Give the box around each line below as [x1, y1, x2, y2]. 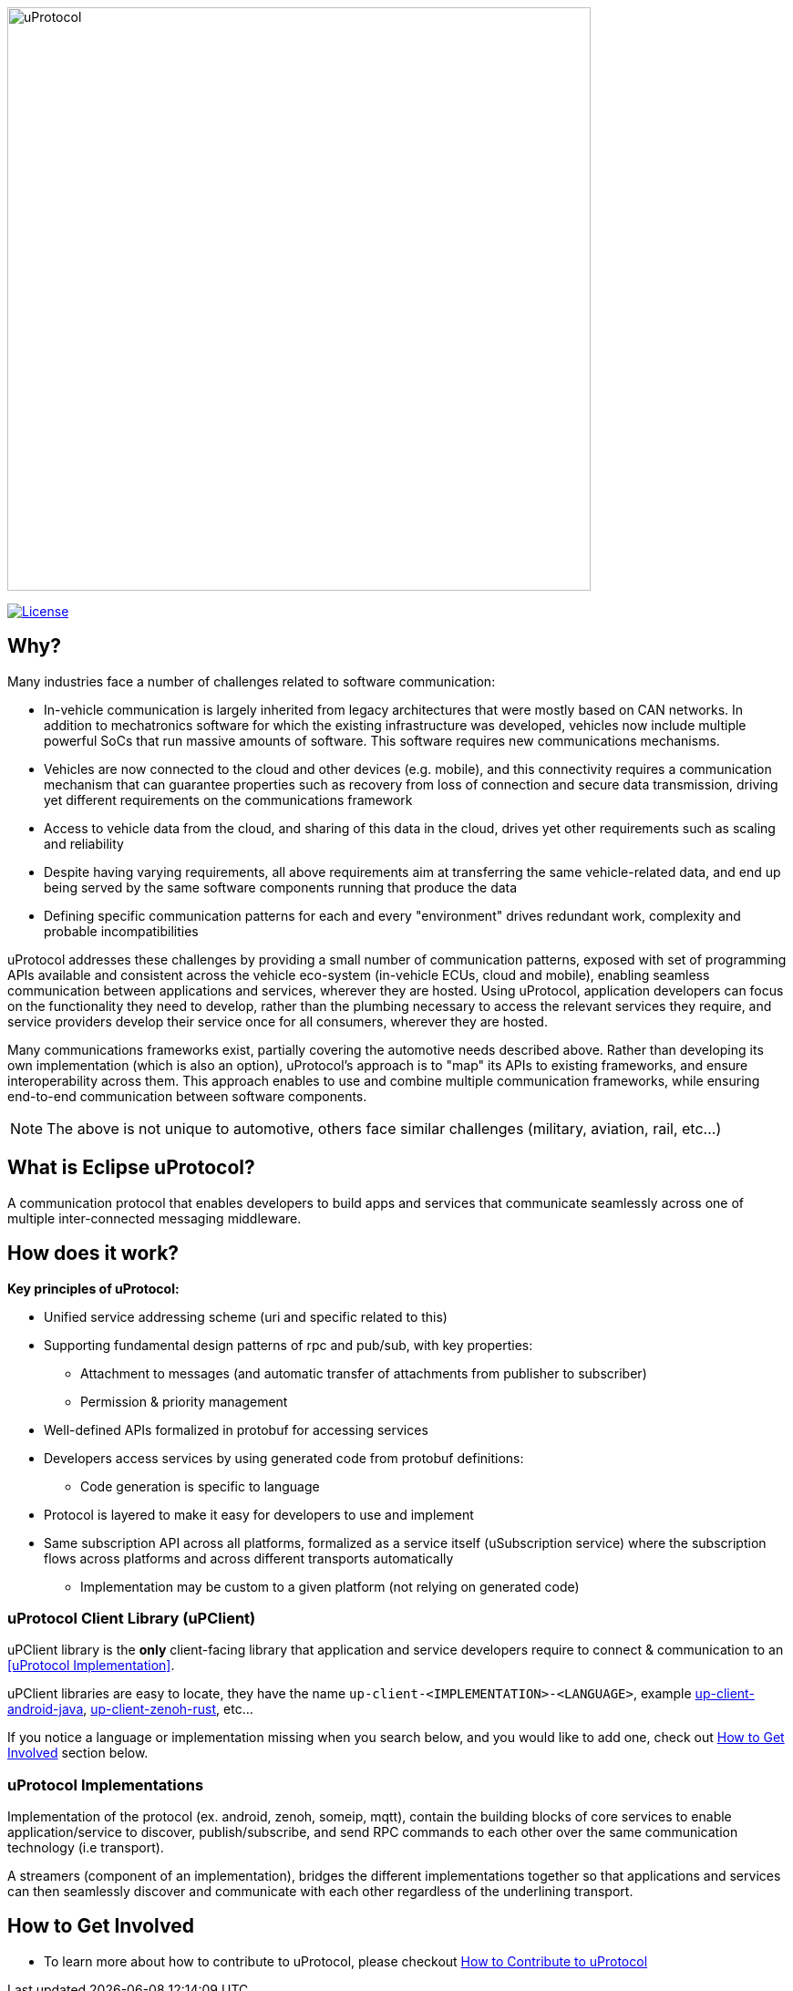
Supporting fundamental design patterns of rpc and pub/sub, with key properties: [44, 1336, 533, 1353]
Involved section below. [7, 1745, 149, 1761]
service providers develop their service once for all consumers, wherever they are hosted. [7, 1013, 548, 1029]
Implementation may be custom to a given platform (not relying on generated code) [80, 1578, 580, 1594]
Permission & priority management [80, 1393, 288, 1409]
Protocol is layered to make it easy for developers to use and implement [44, 1506, 474, 1522]
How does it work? [7, 1242, 180, 1265]
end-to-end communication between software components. [7, 1088, 367, 1104]
